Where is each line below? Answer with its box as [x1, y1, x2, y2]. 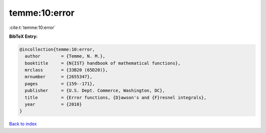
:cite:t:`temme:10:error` [9, 25, 56, 30]
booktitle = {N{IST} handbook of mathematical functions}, [25, 60, 181, 66]
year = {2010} [25, 102, 82, 107]
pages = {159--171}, [25, 81, 96, 86]
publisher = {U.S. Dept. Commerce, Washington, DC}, [25, 88, 165, 93]
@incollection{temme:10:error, [19, 47, 96, 52]
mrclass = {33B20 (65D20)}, [25, 67, 108, 73]
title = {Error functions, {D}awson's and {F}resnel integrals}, [25, 95, 207, 100]
